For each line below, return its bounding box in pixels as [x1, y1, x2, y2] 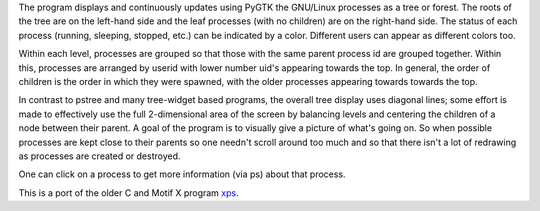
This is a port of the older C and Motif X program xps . [18, 186, 239, 199]
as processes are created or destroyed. [18, 150, 181, 162]
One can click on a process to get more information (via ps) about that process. [18, 168, 346, 180]
